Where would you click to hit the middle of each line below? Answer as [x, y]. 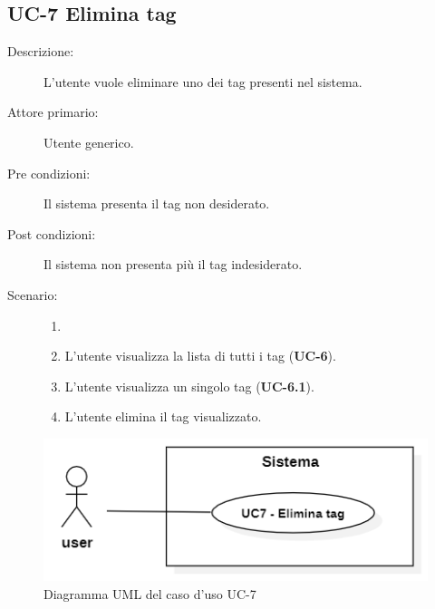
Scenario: [33, 294]
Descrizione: [41, 51]
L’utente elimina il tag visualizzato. [163, 416]
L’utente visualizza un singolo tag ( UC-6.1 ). [189, 386]
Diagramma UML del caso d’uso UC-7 [150, 593]
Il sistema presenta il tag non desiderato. [157, 203]
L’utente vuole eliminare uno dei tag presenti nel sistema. [203, 81]
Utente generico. [89, 142]
